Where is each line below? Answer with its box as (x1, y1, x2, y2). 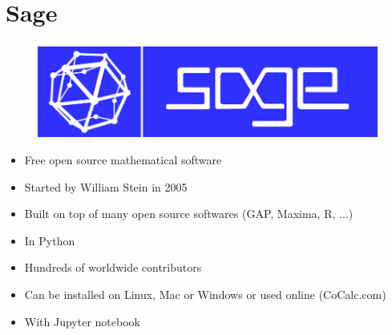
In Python (24, 232, 75, 248)
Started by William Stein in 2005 (24, 178, 188, 195)
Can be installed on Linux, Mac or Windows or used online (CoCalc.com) (24, 285, 386, 302)
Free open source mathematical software (24, 151, 222, 167)
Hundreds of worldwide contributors (24, 259, 202, 276)
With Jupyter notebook (24, 313, 140, 329)
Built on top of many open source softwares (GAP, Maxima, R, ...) (24, 205, 354, 222)
